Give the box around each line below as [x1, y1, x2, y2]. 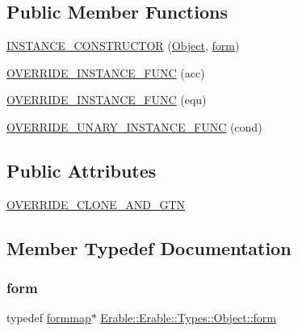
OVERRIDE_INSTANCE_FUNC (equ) [6, 91, 207, 108]
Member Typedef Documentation [6, 235, 292, 260]
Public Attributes [6, 157, 157, 182]
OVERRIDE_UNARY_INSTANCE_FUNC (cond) [6, 118, 262, 135]
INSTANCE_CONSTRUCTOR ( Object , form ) [6, 37, 240, 54]
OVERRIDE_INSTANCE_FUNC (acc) [6, 64, 205, 81]
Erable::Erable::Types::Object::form [100, 309, 277, 326]
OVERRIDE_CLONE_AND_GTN [6, 195, 186, 212]
